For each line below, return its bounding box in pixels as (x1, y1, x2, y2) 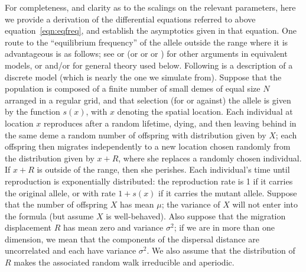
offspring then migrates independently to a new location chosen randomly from (5, 140, 291, 153)
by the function (5, 105, 60, 118)
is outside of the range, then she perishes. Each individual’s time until (37, 163, 290, 176)
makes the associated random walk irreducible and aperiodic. (14, 256, 235, 268)
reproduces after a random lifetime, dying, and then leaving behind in (43, 116, 297, 129)
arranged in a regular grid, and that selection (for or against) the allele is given (5, 93, 291, 106)
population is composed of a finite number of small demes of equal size (5, 82, 261, 95)
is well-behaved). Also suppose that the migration (106, 209, 286, 222)
